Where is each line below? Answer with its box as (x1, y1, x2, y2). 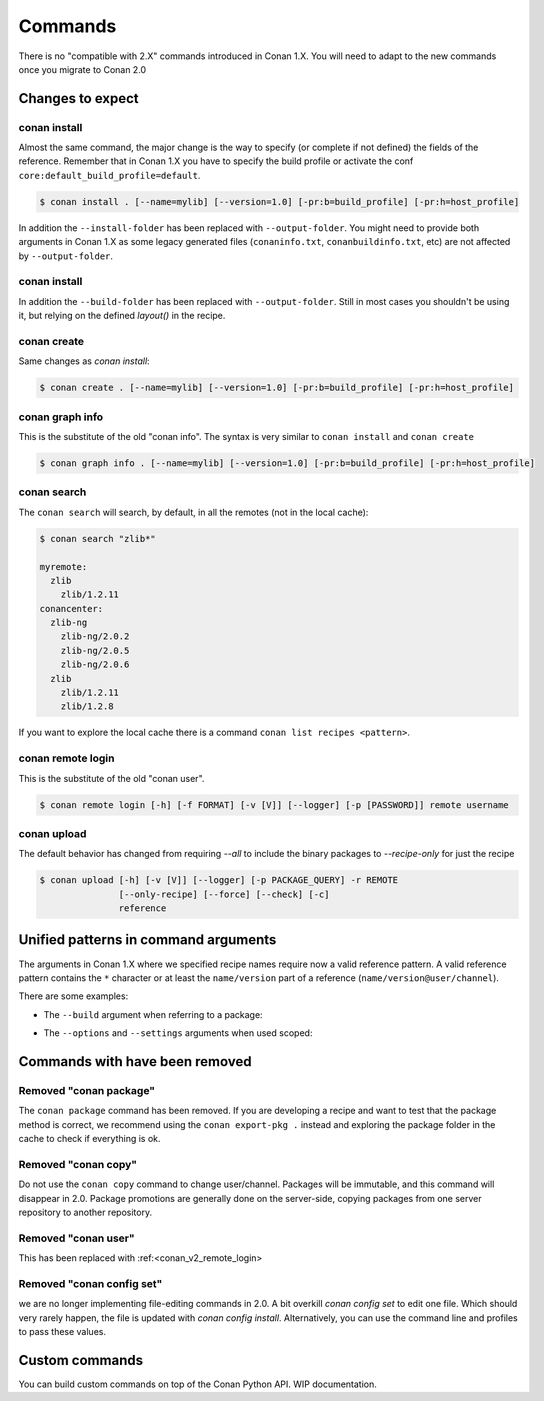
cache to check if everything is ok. (18, 1133, 161, 1145)
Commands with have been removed (18, 1053, 252, 1070)
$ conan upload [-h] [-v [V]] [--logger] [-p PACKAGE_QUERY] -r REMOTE (39, 875, 399, 886)
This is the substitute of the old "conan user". (18, 772, 205, 784)
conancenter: (39, 603, 104, 614)
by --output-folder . (18, 250, 114, 262)
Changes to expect (18, 90, 139, 107)
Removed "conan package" (18, 1083, 155, 1097)
